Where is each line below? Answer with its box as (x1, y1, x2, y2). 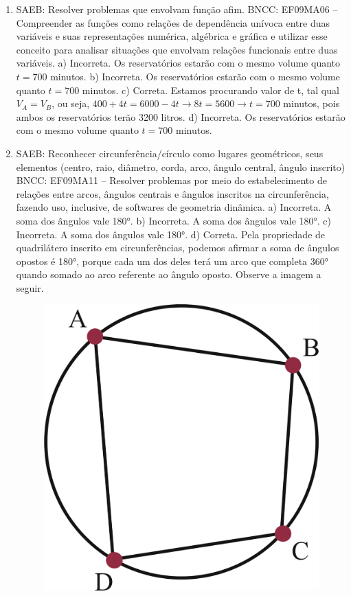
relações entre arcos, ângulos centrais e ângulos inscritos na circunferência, (16, 186, 329, 200)
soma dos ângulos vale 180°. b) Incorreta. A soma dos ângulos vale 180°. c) (16, 213, 332, 227)
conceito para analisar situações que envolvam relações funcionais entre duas (16, 42, 338, 56)
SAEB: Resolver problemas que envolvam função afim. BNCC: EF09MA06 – (16, 2, 338, 16)
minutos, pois (283, 96, 340, 111)
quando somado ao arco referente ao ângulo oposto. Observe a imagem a (16, 267, 321, 282)
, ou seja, (52, 96, 90, 111)
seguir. (16, 280, 44, 295)
